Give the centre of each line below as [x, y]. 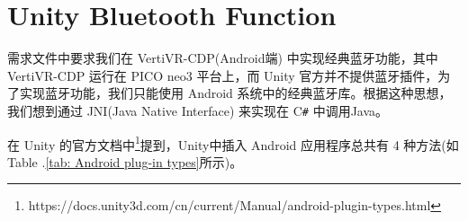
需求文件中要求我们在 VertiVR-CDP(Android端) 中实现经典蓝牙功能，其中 [223, 58]
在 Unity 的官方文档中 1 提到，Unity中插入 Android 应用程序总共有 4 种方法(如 [233, 143]
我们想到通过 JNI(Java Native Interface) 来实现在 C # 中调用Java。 [198, 110]
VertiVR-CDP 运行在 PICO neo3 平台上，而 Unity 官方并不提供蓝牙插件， [223, 75]
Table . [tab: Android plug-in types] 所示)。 [125, 161]
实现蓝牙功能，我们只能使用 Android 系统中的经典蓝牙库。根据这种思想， [235, 93]
